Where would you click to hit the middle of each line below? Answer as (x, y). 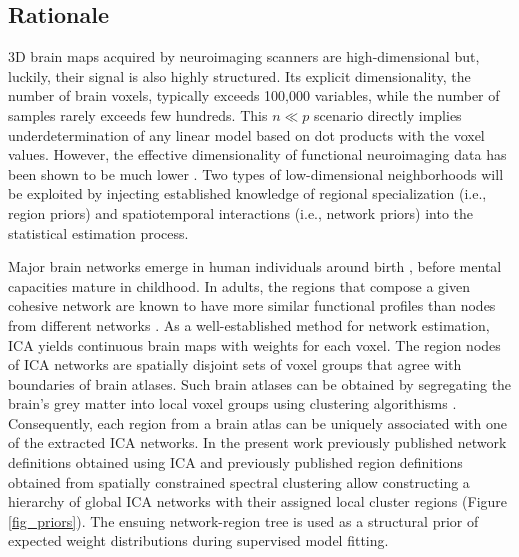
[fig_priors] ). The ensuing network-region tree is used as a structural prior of (243, 520)
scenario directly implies (388, 114)
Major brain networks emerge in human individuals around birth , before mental (255, 266)
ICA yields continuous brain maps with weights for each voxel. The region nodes (254, 344)
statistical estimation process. (98, 232)
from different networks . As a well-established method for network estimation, (249, 324)
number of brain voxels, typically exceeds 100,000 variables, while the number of (254, 95)
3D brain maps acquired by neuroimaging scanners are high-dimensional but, (244, 56)
